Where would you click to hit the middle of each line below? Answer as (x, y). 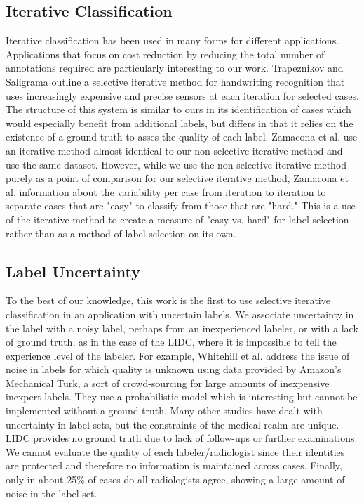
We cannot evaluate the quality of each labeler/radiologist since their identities (175, 451)
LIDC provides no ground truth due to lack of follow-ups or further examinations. (182, 438)
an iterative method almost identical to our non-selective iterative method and (174, 150)
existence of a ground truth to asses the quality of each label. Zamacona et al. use (182, 137)
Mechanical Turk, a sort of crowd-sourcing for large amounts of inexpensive (168, 383)
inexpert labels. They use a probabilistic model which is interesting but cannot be (182, 397)
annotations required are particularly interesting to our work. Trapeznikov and (175, 68)
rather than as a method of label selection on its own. (121, 233)
